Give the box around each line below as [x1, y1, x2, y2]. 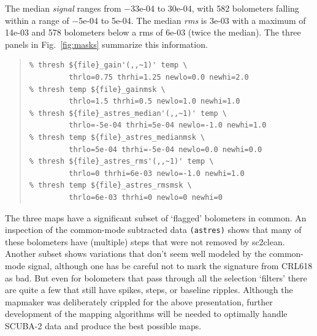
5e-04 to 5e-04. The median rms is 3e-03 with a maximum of [78, 13, 306, 26]
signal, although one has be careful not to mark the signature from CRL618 [28, 259, 313, 272]
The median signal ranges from [5, 2, 121, 14]
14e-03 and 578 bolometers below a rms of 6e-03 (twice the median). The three [5, 26, 301, 39]
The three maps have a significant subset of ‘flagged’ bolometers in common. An [5, 211, 307, 224]
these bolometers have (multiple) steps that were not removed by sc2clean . [5, 235, 285, 248]
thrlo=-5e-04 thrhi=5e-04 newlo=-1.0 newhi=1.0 [69, 121, 267, 130]
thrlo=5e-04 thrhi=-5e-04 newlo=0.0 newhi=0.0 [69, 145, 262, 154]
